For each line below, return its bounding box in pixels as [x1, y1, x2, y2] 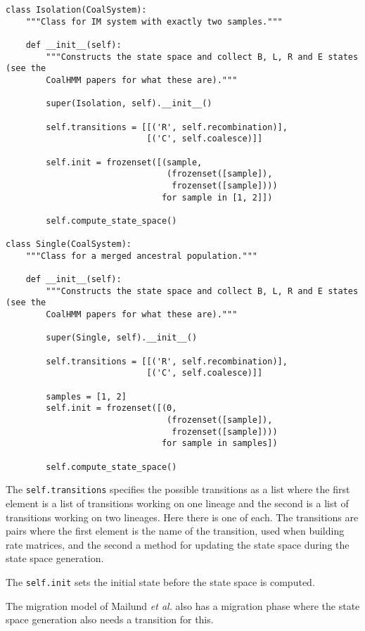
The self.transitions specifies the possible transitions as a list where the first [6, 482, 350, 497]
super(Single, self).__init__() [46, 333, 198, 343]
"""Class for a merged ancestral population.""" [25, 250, 257, 261]
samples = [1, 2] [46, 391, 127, 402]
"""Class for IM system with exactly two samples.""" [25, 16, 283, 27]
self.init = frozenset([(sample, [46, 157, 203, 167]
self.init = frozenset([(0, [46, 403, 177, 414]
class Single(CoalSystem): [6, 239, 132, 250]
